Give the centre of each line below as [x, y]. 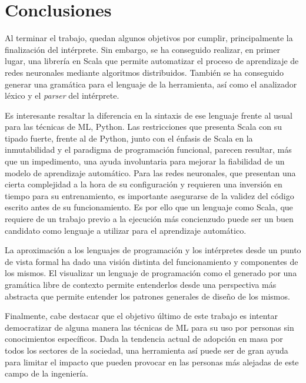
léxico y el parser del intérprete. [62, 95]
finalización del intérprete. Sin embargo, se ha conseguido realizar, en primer [142, 49]
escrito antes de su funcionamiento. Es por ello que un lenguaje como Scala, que [149, 207]
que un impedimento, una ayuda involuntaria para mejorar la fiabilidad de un [145, 161]
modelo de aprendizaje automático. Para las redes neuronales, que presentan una [150, 172]
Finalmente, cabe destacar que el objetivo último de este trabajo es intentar [142, 316]
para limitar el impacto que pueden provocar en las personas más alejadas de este [152, 362]
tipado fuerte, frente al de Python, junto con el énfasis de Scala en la [129, 138]
